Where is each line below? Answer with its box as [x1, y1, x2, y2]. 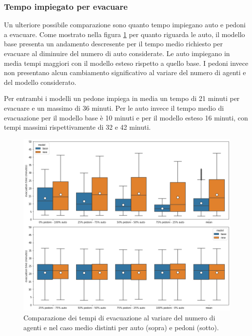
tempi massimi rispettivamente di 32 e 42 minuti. [4, 122, 151, 132]
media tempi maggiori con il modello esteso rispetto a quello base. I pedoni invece [4, 58, 249, 68]
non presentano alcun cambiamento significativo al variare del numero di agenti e [4, 67, 246, 78]
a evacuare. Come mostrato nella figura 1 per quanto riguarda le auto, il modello [4, 29, 245, 39]
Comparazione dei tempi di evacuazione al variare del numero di [23, 313, 215, 323]
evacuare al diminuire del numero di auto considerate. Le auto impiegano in [4, 48, 230, 58]
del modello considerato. [4, 77, 77, 87]
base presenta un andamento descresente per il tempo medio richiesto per [4, 39, 223, 49]
